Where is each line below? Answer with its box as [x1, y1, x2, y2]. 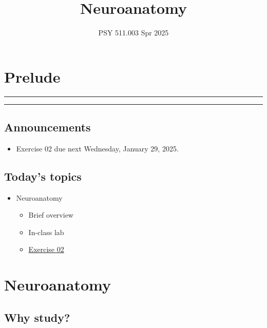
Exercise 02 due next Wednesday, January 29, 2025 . [16, 143, 179, 153]
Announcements [4, 119, 91, 135]
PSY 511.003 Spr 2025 [98, 27, 169, 38]
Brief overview [28, 209, 73, 220]
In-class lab [28, 226, 64, 237]
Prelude [4, 66, 61, 87]
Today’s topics [4, 168, 82, 184]
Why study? [4, 309, 70, 325]
